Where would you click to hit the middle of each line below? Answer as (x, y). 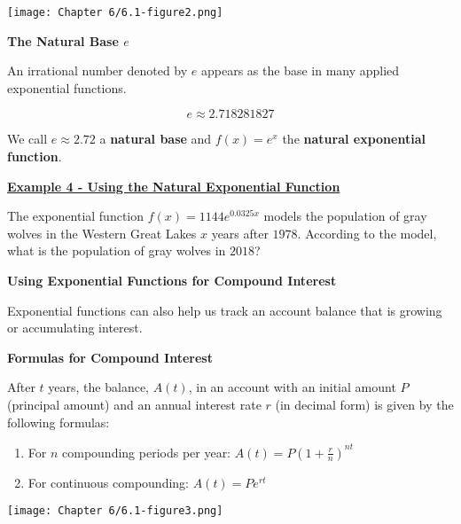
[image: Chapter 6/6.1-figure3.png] (115, 511)
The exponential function (76, 216)
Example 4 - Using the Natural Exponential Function (174, 186)
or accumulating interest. (75, 328)
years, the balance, (98, 387)
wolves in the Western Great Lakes (102, 233)
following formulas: (59, 422)
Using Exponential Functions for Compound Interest (172, 280)
